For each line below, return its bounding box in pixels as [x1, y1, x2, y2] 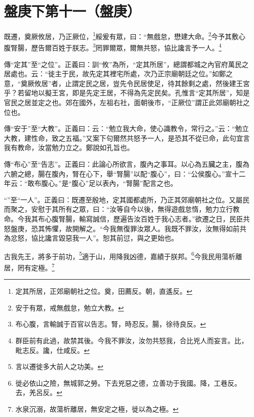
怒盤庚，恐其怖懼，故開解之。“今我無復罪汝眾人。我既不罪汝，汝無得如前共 [4, 223, 247, 233]
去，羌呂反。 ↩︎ [15, 387, 63, 397]
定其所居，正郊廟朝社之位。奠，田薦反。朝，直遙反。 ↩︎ [15, 286, 192, 296]
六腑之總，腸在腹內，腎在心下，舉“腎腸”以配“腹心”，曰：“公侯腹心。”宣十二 [4, 168, 246, 178]
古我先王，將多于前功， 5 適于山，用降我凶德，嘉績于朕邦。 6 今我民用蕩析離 [4, 249, 242, 261]
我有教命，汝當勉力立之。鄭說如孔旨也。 [4, 142, 134, 153]
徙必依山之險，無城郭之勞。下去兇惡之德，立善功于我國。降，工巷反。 [15, 377, 241, 388]
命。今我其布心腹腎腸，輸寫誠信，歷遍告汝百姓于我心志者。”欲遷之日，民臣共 [4, 213, 250, 223]
